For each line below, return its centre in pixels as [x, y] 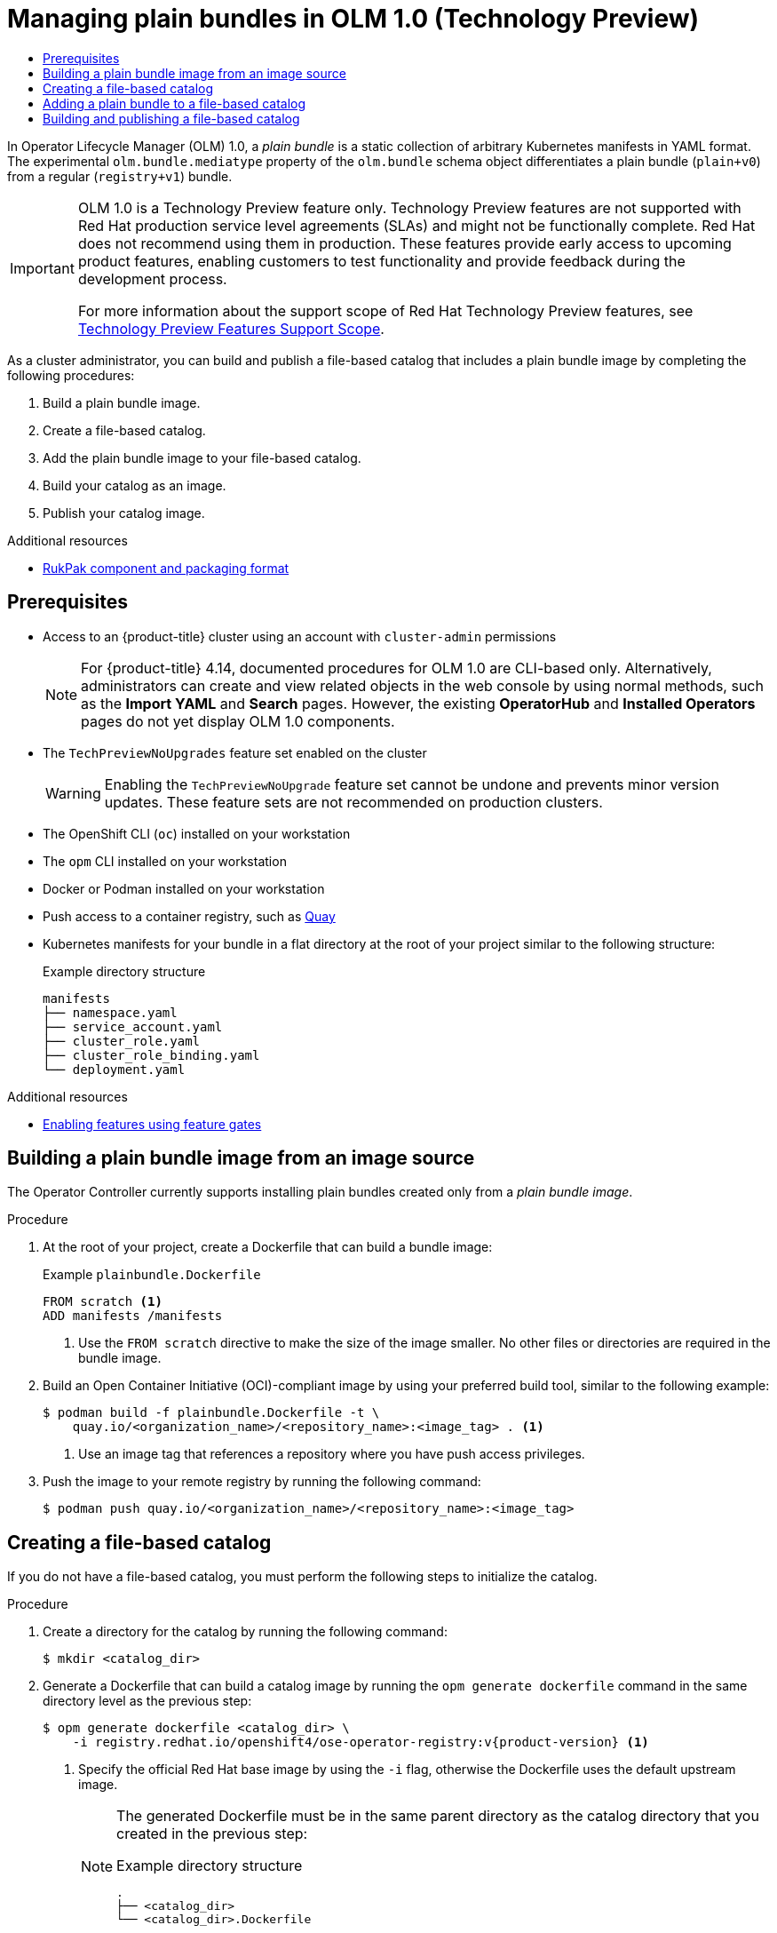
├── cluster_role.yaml [122, 1041]
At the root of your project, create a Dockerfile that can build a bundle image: [268, 1247]
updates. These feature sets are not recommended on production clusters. [353, 802]
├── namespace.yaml [110, 1012]
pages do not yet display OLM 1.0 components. [238, 721]
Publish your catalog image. [124, 513]
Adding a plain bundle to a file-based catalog [174, 103]
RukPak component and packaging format [166, 568]
